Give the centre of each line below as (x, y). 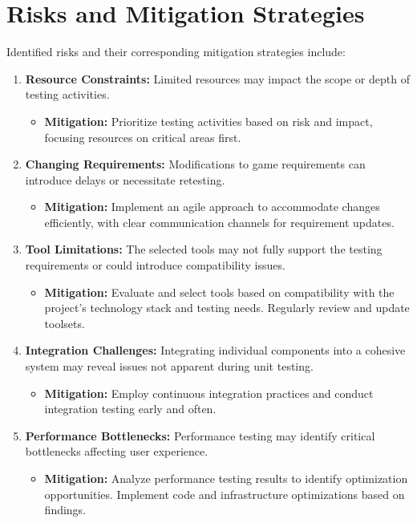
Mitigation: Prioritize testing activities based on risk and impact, (208, 121)
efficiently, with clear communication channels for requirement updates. (219, 222)
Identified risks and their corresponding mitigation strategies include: (176, 52)
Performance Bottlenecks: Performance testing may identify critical (200, 435)
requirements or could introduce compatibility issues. (155, 265)
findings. (65, 510)
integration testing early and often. (130, 409)
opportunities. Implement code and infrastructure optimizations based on (225, 494)
